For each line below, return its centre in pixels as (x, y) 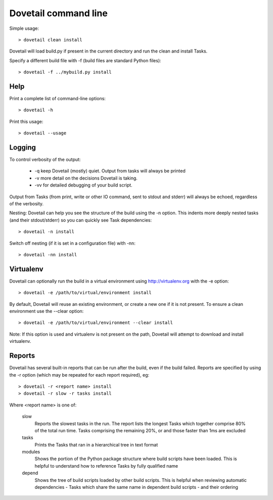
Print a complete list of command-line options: (58, 99)
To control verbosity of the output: (45, 160)
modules (31, 452)
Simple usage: (24, 28)
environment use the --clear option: (47, 311)
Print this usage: (26, 121)
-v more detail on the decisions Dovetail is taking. (86, 178)
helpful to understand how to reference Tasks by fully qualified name (106, 466)
